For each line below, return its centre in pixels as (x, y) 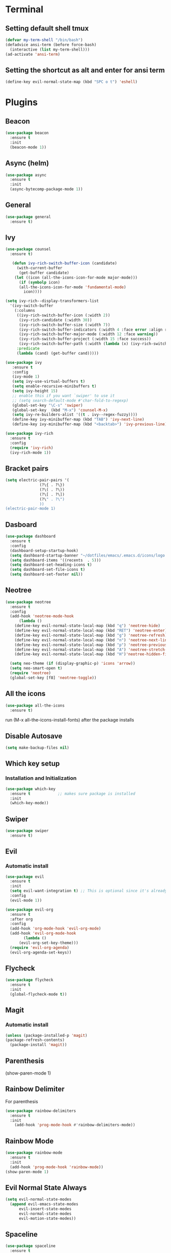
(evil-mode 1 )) (26, 900)
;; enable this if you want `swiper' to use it (63, 396)
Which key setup (33, 764)
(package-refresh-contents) (35, 1040)
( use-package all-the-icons (35, 705)
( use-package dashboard (31, 537)
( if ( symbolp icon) (39, 282)
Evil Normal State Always (46, 1187)
